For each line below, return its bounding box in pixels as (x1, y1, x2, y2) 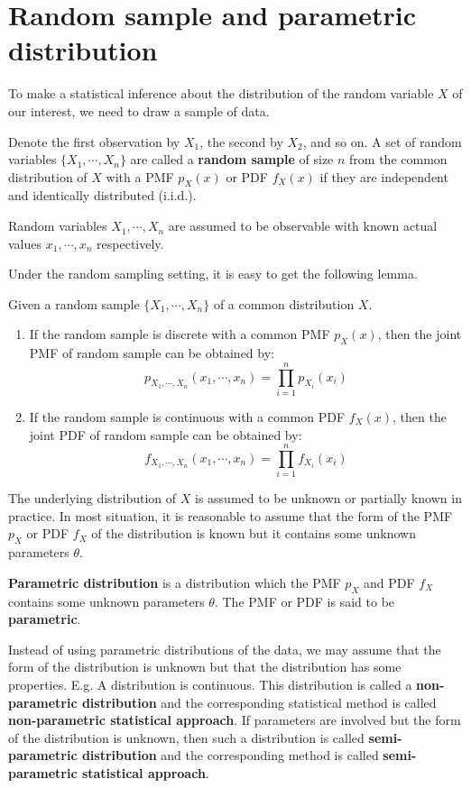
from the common (349, 150, 448, 169)
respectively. (97, 234, 164, 252)
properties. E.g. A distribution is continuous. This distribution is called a (8, 675, 412, 694)
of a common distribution (213, 294, 355, 313)
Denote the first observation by (8, 132, 180, 151)
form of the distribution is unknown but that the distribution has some (8, 657, 402, 676)
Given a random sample (8, 294, 140, 313)
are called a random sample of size (130, 150, 334, 169)
